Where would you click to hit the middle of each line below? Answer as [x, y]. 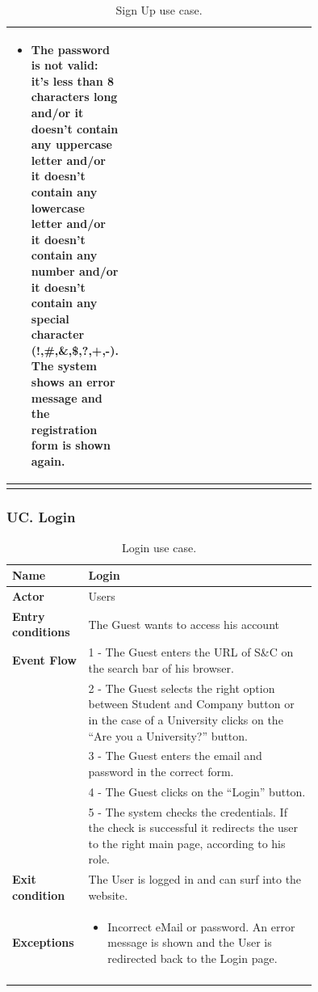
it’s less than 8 [73, 80]
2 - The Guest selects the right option [182, 688]
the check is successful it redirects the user [193, 827]
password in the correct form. [161, 771]
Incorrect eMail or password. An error [201, 926]
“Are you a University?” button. [168, 735]
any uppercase [71, 144]
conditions [41, 632]
